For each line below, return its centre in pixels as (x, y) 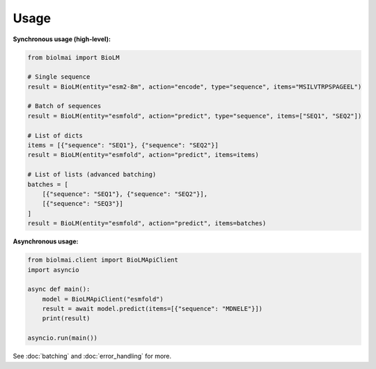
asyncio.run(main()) (62, 338)
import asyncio (53, 270)
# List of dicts (55, 135)
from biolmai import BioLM (73, 57)
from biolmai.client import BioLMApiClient (103, 260)
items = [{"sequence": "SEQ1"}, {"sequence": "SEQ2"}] (123, 145)
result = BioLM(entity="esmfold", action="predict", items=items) (143, 155)
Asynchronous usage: (46, 241)
